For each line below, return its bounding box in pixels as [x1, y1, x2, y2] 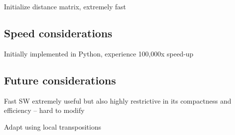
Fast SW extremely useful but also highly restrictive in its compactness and [4, 95, 232, 106]
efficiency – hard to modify [4, 105, 85, 115]
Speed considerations [4, 25, 112, 40]
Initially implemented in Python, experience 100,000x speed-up [4, 48, 194, 58]
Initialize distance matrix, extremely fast [4, 1, 126, 11]
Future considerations [4, 72, 116, 87]
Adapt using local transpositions [4, 121, 101, 132]
